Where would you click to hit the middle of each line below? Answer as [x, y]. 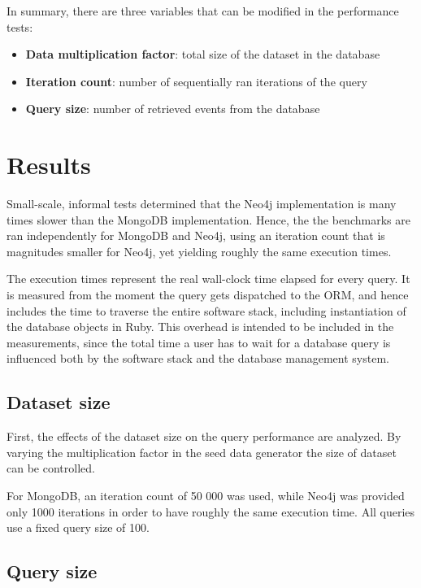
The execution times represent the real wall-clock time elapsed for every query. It [208, 279]
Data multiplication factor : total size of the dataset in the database [203, 54]
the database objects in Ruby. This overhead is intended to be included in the [200, 327]
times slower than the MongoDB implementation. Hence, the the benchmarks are [208, 219]
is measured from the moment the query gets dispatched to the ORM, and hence [208, 295]
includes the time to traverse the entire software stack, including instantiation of [206, 310]
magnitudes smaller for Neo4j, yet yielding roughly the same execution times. [199, 251]
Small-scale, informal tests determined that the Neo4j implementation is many [202, 204]
